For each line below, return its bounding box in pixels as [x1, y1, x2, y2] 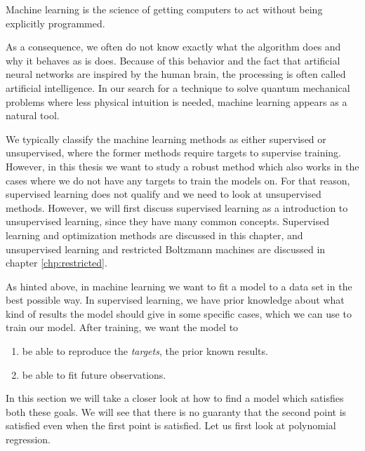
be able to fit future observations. [22, 367, 166, 382]
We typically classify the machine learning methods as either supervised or [6, 131, 326, 146]
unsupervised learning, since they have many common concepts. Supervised [6, 214, 329, 229]
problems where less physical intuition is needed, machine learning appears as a [6, 94, 347, 109]
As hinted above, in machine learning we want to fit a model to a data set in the [6, 278, 352, 293]
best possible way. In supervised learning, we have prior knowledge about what [6, 292, 345, 307]
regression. [6, 432, 51, 447]
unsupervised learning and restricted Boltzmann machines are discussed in [6, 241, 326, 256]
